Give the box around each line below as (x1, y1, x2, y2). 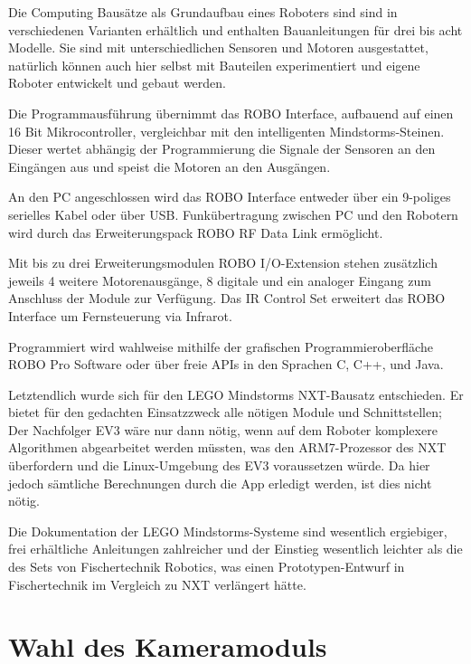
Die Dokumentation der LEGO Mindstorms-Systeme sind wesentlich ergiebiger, (8, 521, 447, 540)
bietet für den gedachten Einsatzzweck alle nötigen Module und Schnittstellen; (8, 403, 442, 422)
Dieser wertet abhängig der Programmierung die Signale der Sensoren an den (8, 139, 436, 158)
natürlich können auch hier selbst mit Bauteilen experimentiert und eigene (8, 55, 420, 74)
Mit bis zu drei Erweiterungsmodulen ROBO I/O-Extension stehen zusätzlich (8, 253, 438, 272)
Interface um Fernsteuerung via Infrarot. (8, 306, 232, 325)
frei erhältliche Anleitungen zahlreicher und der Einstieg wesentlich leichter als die (8, 539, 463, 558)
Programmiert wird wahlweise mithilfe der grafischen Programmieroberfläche (8, 337, 433, 356)
